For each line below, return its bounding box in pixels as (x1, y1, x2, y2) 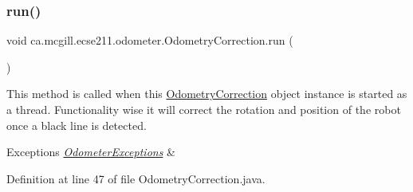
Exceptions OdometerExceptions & (6, 143, 175, 160)
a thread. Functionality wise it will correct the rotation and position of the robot (6, 101, 401, 117)
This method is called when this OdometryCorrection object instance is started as (6, 85, 407, 102)
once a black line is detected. (6, 116, 147, 133)
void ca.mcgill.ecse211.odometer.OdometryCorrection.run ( (6, 32, 293, 49)
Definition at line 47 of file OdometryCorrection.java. (6, 170, 265, 186)
